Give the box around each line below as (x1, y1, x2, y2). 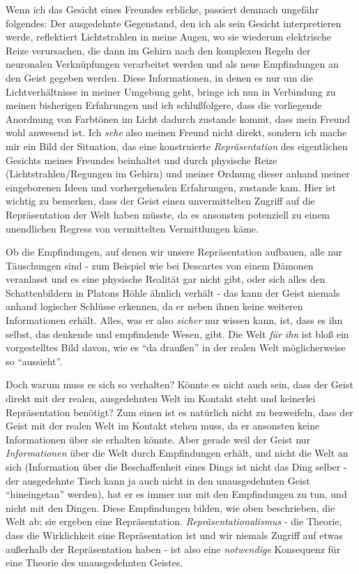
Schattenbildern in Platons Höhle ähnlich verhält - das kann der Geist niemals (6, 285, 340, 300)
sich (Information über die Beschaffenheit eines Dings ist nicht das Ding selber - (6, 459, 347, 473)
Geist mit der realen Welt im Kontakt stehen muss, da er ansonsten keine (6, 418, 320, 433)
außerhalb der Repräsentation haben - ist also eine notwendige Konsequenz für (6, 541, 341, 556)
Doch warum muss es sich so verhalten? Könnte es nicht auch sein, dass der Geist (6, 377, 353, 392)
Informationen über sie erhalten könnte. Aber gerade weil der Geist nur (6, 432, 310, 446)
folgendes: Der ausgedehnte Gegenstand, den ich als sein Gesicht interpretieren (6, 15, 342, 30)
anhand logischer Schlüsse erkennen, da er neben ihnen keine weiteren (6, 299, 303, 314)
